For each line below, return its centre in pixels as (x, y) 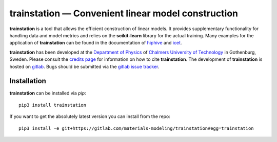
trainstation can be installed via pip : (48, 93)
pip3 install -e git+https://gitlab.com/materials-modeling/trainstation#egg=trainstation (136, 128)
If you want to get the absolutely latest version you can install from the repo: (90, 116)
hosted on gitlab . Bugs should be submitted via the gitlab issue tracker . (84, 66)
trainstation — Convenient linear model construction (124, 13)
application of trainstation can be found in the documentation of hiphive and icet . (96, 43)
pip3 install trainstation (53, 105)
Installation (28, 81)
